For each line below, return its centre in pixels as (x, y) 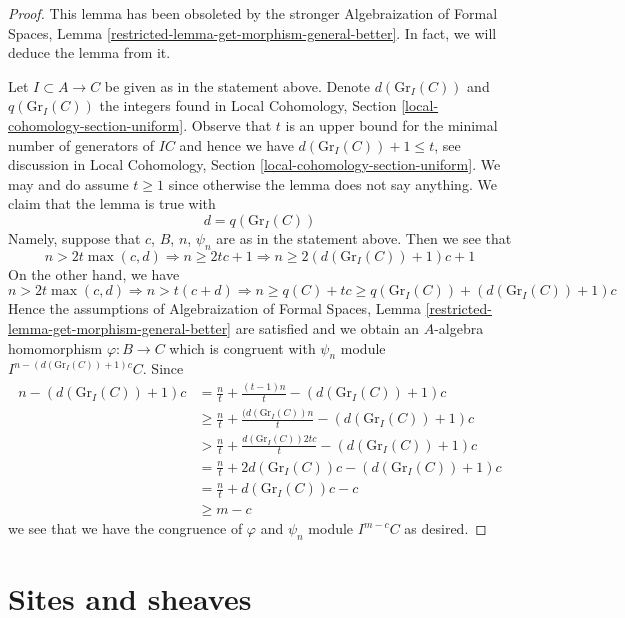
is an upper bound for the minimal (391, 124)
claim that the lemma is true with (112, 203)
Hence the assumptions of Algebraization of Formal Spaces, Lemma (214, 308)
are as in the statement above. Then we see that (364, 237)
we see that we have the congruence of (125, 528)
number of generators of (81, 144)
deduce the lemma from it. (89, 52)
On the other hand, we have (94, 273)
